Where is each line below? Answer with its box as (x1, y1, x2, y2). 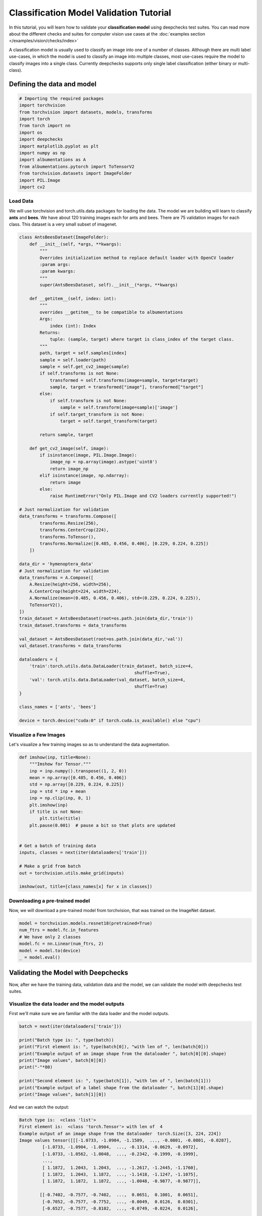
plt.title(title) (39, 816, 81, 822)
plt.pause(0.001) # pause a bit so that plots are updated (29, 823, 176, 828)
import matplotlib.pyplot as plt (19, 143, 99, 149)
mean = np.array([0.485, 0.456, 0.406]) (29, 775, 127, 781)
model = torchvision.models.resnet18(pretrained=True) (19, 921, 152, 926)
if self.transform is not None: (49, 398, 127, 403)
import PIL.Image (19, 178, 61, 183)
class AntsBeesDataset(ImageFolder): (19, 234, 109, 240)
